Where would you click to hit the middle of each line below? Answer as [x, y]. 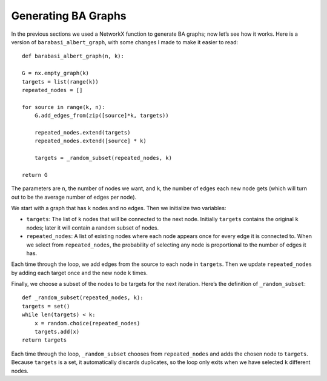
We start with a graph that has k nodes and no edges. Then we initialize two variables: [119, 208]
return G [35, 175]
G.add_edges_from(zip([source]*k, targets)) [101, 116]
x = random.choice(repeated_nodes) [87, 323]
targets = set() [46, 306]
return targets [45, 340]
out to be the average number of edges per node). [74, 197]
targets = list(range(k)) [61, 81]
